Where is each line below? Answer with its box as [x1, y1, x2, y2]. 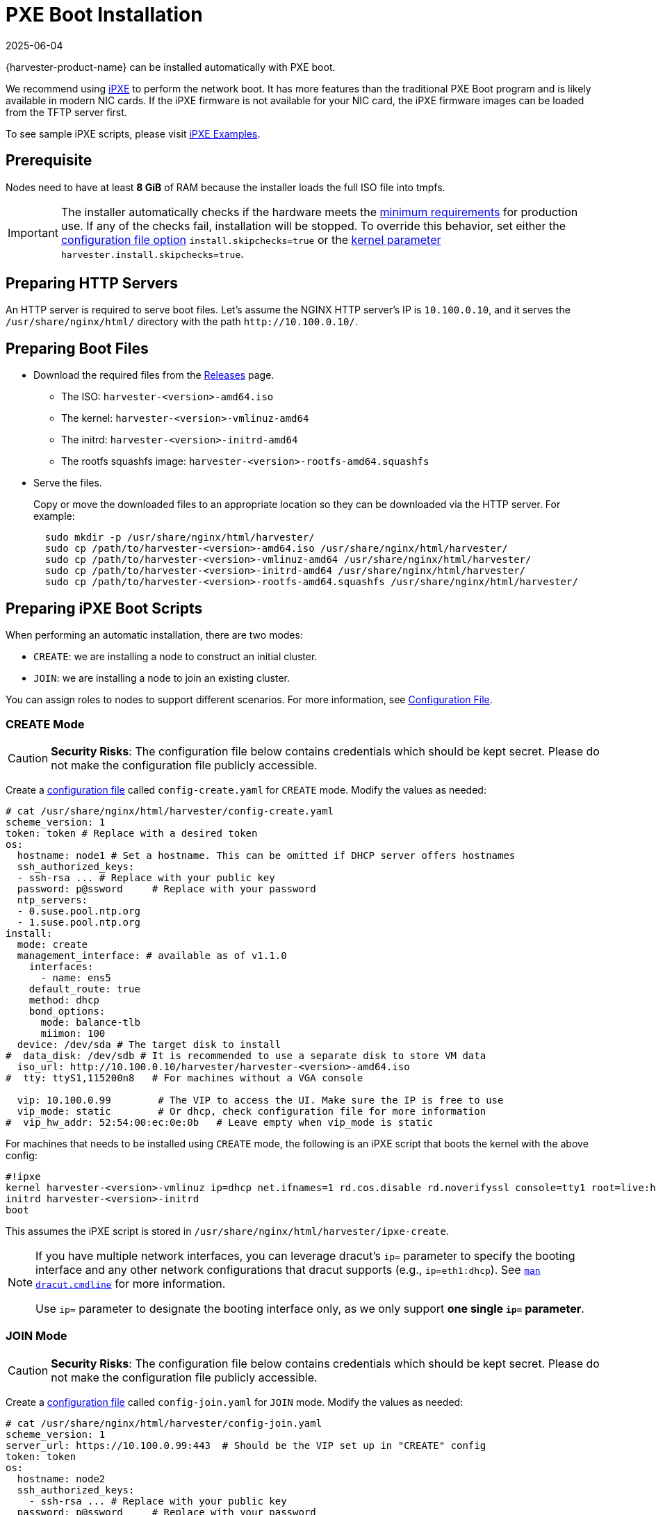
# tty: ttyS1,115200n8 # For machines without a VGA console [6, 1072, 363, 1083]
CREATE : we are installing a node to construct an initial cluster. [33, 650, 318, 663]
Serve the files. [33, 477, 102, 489]
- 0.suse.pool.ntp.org [17, 905, 140, 917]
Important [8, 225, 58, 240]
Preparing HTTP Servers [6, 275, 178, 293]
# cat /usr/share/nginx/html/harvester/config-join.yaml [6, 1417, 322, 1429]
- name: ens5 [40, 972, 111, 983]
